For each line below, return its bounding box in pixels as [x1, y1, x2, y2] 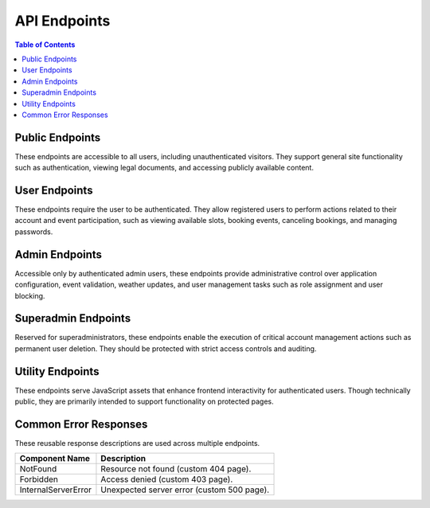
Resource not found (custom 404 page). [100, 463, 252, 475]
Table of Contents [14, 40, 76, 49]
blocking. [14, 291, 45, 300]
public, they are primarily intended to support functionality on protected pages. [14, 397, 274, 406]
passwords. [14, 227, 53, 236]
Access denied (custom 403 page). [100, 474, 233, 485]
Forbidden [19, 474, 59, 485]
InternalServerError [19, 484, 92, 495]
